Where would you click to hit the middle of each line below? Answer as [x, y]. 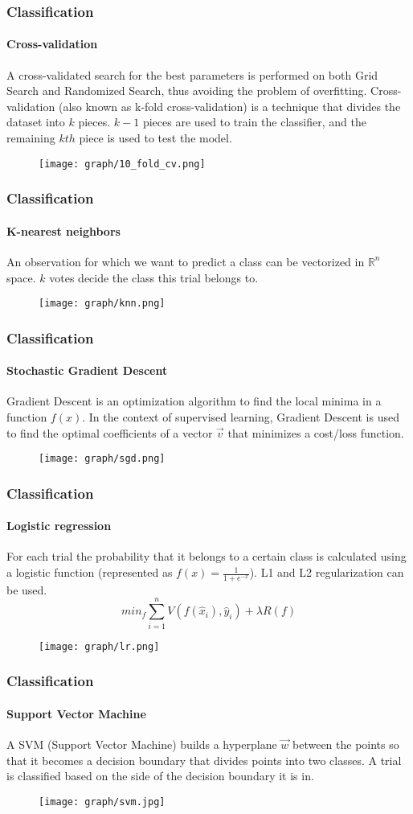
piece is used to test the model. [155, 138]
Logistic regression [59, 526]
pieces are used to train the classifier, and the [254, 122]
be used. [27, 589]
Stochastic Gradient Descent [87, 370]
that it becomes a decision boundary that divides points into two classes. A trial [204, 760]
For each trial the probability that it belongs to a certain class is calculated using [206, 556]
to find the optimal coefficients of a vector [110, 432]
